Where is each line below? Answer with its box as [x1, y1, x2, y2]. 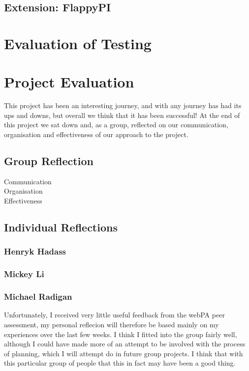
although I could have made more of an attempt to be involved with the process [4, 339, 246, 349]
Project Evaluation [4, 72, 134, 92]
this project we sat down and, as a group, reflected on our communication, [4, 119, 228, 130]
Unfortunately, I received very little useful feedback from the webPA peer [4, 310, 225, 320]
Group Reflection [4, 153, 93, 169]
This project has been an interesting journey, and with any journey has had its [4, 100, 242, 111]
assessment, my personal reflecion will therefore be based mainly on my [4, 319, 219, 329]
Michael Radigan [4, 290, 72, 303]
